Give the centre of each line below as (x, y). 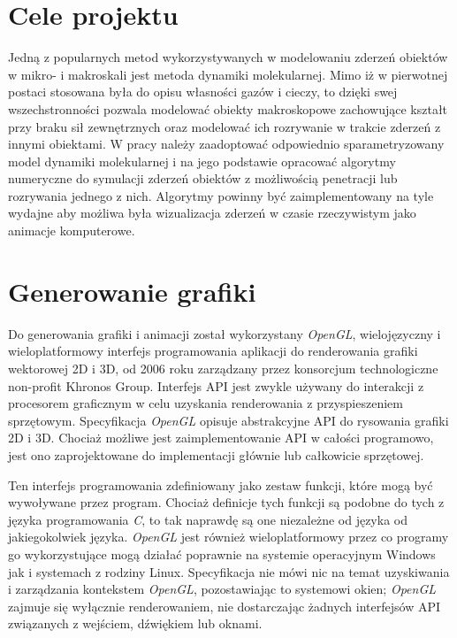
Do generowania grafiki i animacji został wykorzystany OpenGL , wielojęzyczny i (225, 333)
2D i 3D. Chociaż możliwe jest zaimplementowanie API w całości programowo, (221, 438)
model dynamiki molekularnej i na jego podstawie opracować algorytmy (202, 161)
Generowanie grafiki (132, 291)
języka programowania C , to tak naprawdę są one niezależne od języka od (208, 519)
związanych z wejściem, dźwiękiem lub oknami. (135, 623)
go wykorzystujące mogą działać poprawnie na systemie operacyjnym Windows (222, 553)
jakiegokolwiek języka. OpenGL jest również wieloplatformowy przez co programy (228, 537)
